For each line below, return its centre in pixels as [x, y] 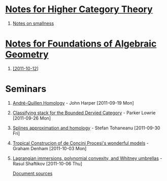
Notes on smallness [33, 23]
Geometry [27, 55]
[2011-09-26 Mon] [32, 118]
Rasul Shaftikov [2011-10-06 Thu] [47, 163]
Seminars [26, 89]
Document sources [32, 173]
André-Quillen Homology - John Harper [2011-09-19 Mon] [73, 103]
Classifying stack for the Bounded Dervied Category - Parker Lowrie [84, 113]
